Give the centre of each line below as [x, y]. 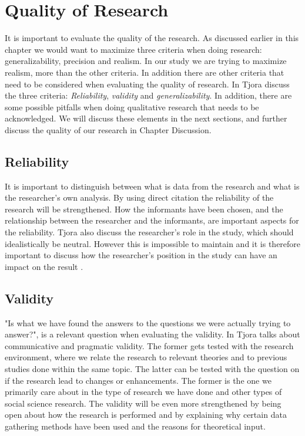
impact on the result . [44, 266]
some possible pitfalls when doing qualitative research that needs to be [132, 107]
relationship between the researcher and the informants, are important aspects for [152, 220]
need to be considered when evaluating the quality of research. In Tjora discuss [147, 84]
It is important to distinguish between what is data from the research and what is [152, 186]
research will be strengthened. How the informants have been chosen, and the [144, 209]
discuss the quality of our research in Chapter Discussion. [108, 129]
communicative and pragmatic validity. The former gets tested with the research [149, 345]
